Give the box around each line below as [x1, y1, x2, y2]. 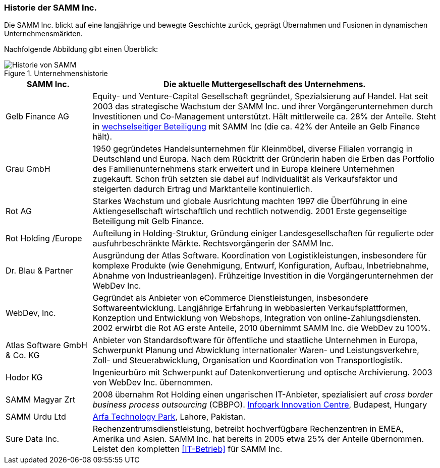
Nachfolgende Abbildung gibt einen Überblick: [4, 45, 158, 54]
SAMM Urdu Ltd [6, 412, 66, 422]
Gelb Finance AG [6, 111, 70, 122]
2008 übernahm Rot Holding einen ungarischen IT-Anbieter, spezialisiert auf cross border [92, 389, 433, 400]
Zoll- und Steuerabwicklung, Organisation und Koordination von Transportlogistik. [92, 355, 403, 366]
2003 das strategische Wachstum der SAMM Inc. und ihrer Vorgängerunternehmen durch [92, 101, 433, 112]
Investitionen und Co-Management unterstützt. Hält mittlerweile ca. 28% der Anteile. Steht [92, 111, 436, 122]
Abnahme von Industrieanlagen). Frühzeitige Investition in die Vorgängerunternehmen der [92, 271, 433, 281]
